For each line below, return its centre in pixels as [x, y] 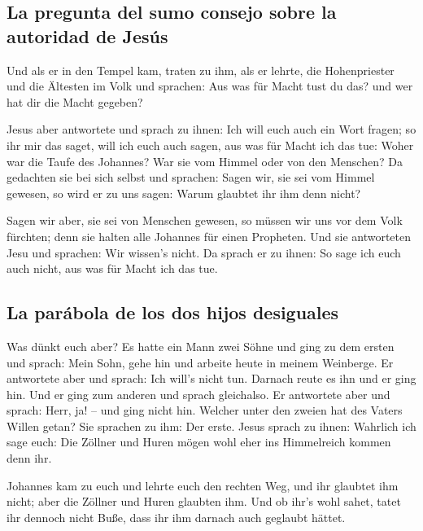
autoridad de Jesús [87, 35]
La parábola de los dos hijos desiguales [173, 312]
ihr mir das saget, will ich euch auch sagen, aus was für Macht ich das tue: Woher [210, 145]
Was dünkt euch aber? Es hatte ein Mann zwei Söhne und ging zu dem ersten [201, 346]
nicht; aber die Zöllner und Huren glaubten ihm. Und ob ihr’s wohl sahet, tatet [204, 501]
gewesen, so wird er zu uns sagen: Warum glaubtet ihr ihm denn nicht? [184, 193]
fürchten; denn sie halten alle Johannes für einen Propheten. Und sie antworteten [209, 236]
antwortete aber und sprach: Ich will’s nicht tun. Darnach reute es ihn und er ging [211, 378]
